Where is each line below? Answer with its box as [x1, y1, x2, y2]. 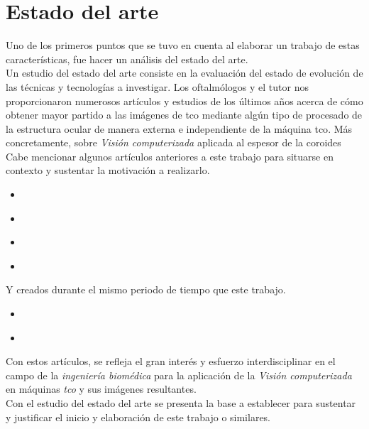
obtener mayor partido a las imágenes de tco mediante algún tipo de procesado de [6, 107, 363, 122]
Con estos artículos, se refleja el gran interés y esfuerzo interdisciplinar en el [6, 354, 336, 369]
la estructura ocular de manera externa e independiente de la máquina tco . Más [6, 121, 353, 136]
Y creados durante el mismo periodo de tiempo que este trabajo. [6, 282, 286, 297]
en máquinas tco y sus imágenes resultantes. [6, 381, 197, 396]
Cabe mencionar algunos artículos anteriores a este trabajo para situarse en [6, 148, 334, 163]
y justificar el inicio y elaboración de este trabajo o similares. [6, 409, 271, 424]
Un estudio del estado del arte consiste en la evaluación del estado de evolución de [6, 65, 363, 80]
